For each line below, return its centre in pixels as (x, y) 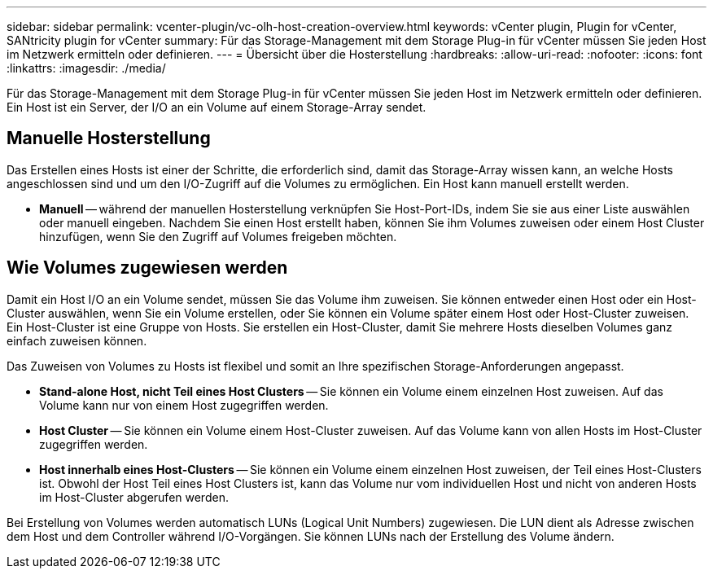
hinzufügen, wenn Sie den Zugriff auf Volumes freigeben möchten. (218, 236)
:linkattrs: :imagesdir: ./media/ (86, 68)
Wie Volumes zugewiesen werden (147, 268)
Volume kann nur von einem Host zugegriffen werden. (184, 405)
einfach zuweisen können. (77, 340)
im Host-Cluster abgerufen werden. (134, 497)
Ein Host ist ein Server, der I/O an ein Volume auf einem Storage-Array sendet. (217, 107)
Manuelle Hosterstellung (109, 138)
